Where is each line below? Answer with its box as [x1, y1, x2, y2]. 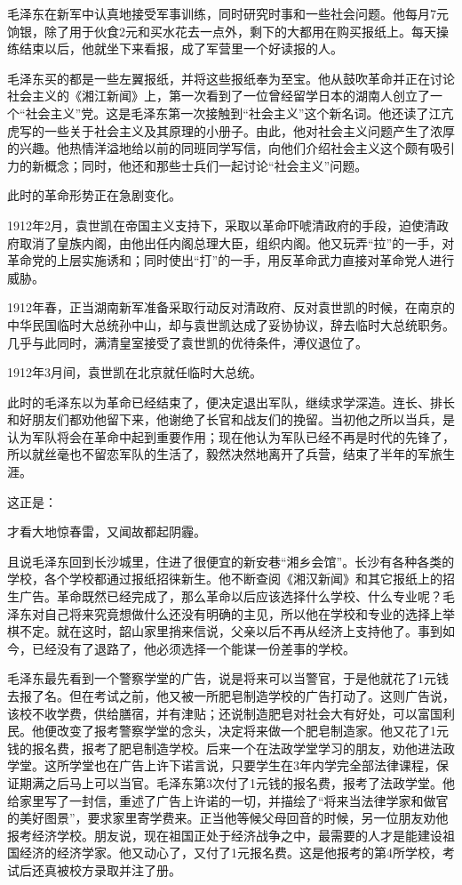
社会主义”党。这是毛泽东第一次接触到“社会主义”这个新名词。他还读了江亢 [25, 103, 454, 122]
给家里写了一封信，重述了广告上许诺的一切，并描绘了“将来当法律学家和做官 [7, 791, 449, 809]
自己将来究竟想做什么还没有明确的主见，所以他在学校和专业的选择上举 [44, 604, 455, 623]
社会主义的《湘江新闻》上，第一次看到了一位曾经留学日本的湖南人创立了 [7, 86, 430, 105]
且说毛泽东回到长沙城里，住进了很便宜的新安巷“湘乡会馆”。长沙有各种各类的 [7, 551, 455, 570]
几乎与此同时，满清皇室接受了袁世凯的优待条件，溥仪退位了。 [7, 333, 368, 351]
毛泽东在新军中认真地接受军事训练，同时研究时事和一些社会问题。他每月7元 [7, 4, 449, 22]
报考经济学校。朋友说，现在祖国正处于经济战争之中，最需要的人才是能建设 [7, 825, 442, 844]
